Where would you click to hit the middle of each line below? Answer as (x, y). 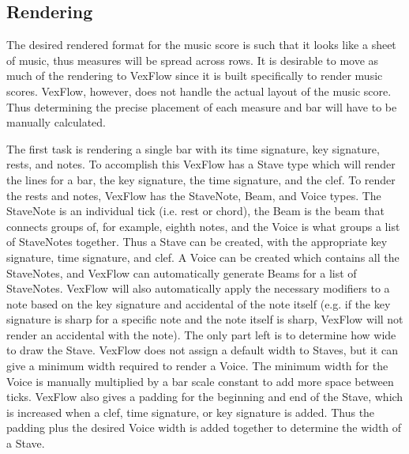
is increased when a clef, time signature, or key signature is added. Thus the (191, 412)
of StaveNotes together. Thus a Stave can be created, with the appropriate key (197, 242)
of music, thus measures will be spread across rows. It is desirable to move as (193, 60)
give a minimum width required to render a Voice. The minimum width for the (197, 366)
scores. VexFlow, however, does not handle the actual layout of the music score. (199, 91)
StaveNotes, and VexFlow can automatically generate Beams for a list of (182, 272)
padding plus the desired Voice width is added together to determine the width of (204, 428)
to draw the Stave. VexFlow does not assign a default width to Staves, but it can (202, 350)
